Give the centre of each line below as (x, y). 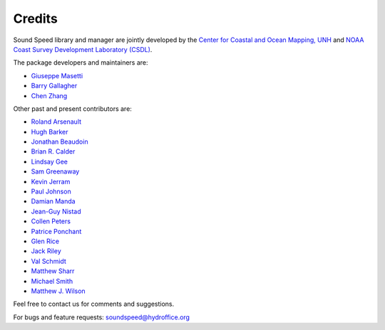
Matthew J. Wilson (58, 291)
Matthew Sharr (53, 271)
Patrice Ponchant (56, 231)
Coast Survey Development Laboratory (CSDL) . (83, 49)
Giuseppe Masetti (57, 75)
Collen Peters (51, 221)
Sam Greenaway (55, 171)
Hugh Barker (50, 132)
